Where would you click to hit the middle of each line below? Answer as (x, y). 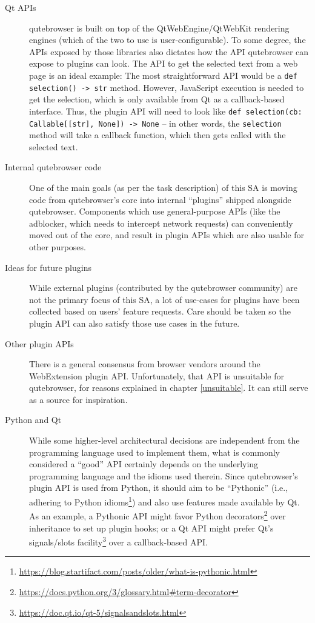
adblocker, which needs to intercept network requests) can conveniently (161, 223)
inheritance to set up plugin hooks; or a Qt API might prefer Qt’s (151, 528)
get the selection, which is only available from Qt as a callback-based (157, 99)
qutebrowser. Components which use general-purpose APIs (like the (155, 211)
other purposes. (58, 246)
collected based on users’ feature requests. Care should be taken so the (160, 311)
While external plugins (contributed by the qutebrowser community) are (163, 288)
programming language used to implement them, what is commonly (154, 452)
